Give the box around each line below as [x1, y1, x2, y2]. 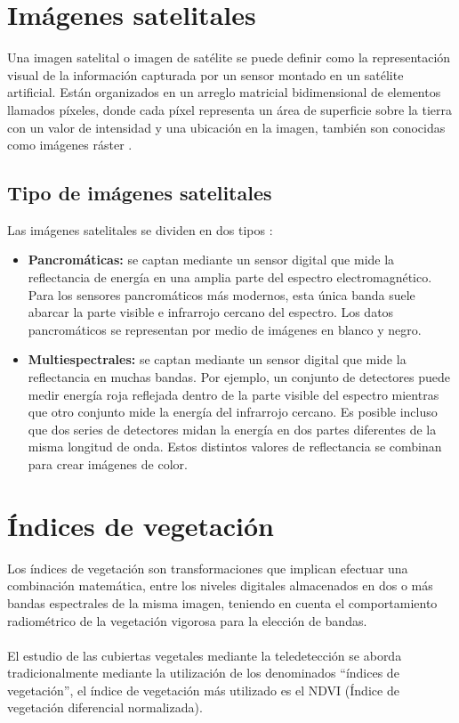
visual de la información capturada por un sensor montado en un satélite [7, 65, 404, 84]
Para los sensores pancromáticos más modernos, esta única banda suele [28, 285, 415, 304]
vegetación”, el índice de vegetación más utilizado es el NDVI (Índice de [7, 680, 399, 699]
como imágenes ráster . [7, 135, 133, 154]
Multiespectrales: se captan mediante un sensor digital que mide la [28, 350, 407, 369]
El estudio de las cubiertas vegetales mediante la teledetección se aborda [7, 646, 402, 664]
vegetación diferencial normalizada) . [7, 698, 203, 717]
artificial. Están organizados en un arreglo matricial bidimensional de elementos [7, 83, 441, 102]
